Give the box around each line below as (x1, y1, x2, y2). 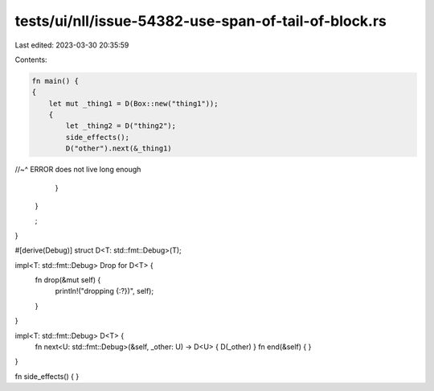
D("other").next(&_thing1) (65, 144, 172, 153)
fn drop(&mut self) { (35, 274, 101, 285)
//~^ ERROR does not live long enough (14, 165, 141, 175)
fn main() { (31, 76, 80, 85)
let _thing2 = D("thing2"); (65, 121, 177, 130)
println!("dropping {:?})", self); (55, 286, 154, 296)
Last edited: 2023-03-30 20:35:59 (14, 40, 129, 50)
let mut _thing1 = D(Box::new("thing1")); (48, 99, 219, 108)
